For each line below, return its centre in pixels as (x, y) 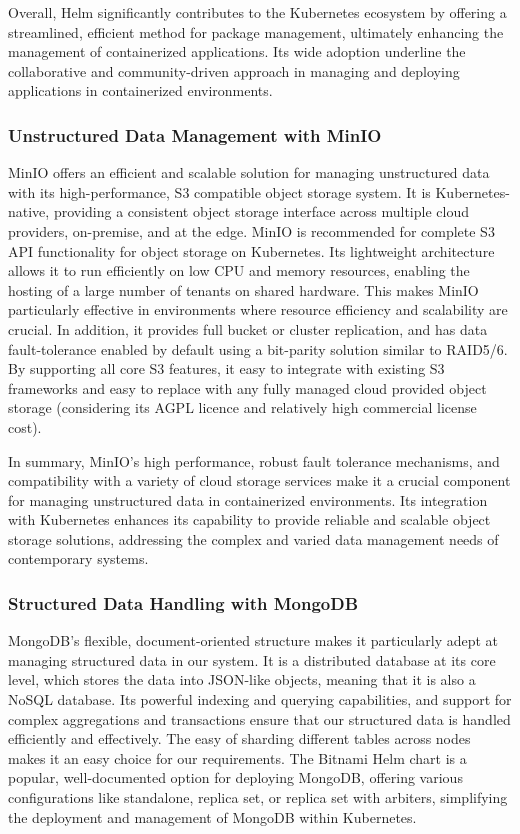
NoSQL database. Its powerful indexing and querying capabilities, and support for (260, 699)
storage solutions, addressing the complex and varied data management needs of (253, 538)
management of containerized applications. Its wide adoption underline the (237, 51)
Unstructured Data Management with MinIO (195, 134)
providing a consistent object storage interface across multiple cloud (261, 211)
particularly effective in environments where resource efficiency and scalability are (258, 309)
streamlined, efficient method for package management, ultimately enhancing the (256, 31)
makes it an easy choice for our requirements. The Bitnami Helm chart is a (237, 757)
